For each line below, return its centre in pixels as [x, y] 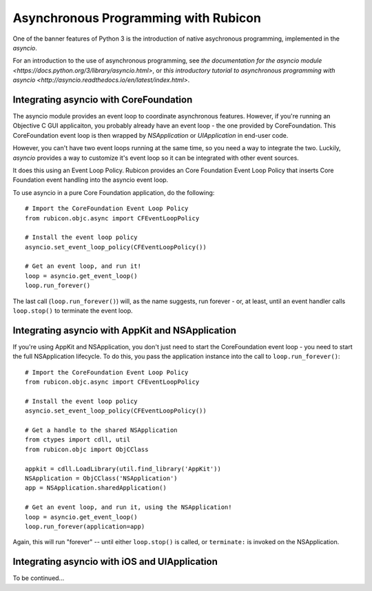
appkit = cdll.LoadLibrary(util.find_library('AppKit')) [123, 469]
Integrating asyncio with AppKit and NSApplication [125, 330]
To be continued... [39, 578]
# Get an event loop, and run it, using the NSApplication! [128, 507]
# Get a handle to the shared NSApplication [102, 430]
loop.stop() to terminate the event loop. [73, 311]
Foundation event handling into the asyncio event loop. [91, 180]
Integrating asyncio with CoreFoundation [103, 100]
